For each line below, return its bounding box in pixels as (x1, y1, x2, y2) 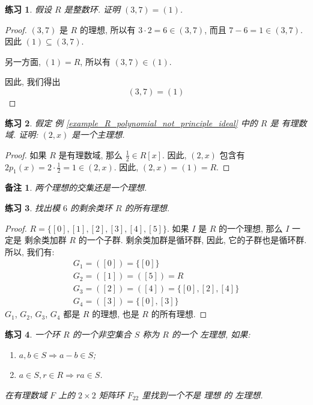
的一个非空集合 (72, 328, 132, 341)
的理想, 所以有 (79, 23, 136, 36)
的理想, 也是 (92, 308, 139, 320)
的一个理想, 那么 (218, 221, 283, 234)
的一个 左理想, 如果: (171, 328, 251, 341)
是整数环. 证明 (64, 3, 120, 15)
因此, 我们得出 (5, 75, 61, 88)
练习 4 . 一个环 (5, 328, 60, 341)
